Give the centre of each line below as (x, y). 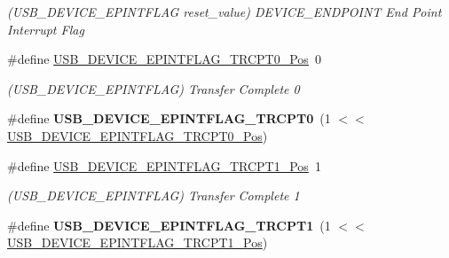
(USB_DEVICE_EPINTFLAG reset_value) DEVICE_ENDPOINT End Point (224, 12)
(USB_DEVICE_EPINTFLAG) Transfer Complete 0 (154, 88)
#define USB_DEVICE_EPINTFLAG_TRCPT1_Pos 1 (164, 165)
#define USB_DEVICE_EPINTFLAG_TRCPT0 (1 (169, 118)
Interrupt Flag (46, 29)
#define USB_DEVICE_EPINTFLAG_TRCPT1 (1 (169, 225)
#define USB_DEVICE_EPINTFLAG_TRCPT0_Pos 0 (164, 59)
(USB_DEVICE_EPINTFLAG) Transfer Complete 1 (154, 195)
